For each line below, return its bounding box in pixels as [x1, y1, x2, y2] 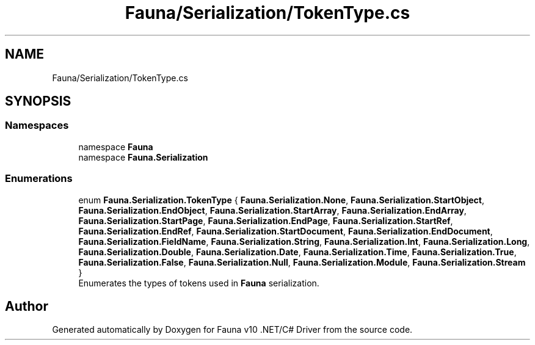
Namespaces [5, 119, 69, 132]
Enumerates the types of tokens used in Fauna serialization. [78, 277, 319, 288]
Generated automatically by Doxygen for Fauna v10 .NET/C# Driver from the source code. [52, 324, 413, 335]
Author [5, 298, 48, 314]
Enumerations [5, 172, 73, 185]
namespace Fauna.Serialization [78, 151, 208, 162]
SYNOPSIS [5, 93, 71, 109]
